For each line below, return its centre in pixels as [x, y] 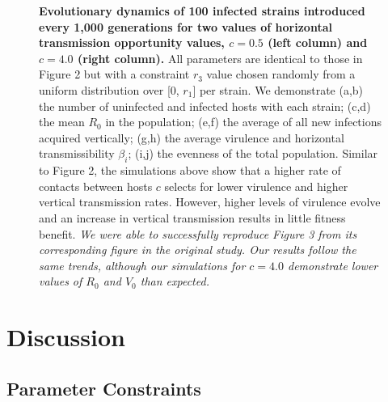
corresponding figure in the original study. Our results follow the [198, 250]
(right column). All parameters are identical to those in [220, 58]
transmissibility [77, 153]
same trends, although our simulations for [142, 265]
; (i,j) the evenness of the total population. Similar [253, 153]
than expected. [175, 281]
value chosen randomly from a [281, 74]
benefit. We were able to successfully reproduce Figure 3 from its [198, 233]
